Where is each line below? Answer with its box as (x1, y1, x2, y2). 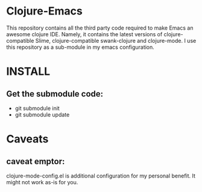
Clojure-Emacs (6, 4, 83, 18)
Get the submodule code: (6, 89, 104, 99)
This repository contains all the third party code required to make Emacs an (6, 24, 194, 31)
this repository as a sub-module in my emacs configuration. (6, 43, 155, 51)
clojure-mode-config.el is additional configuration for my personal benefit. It (6, 172, 196, 179)
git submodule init (14, 104, 60, 112)
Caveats (6, 132, 49, 146)
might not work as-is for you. (6, 178, 78, 185)
